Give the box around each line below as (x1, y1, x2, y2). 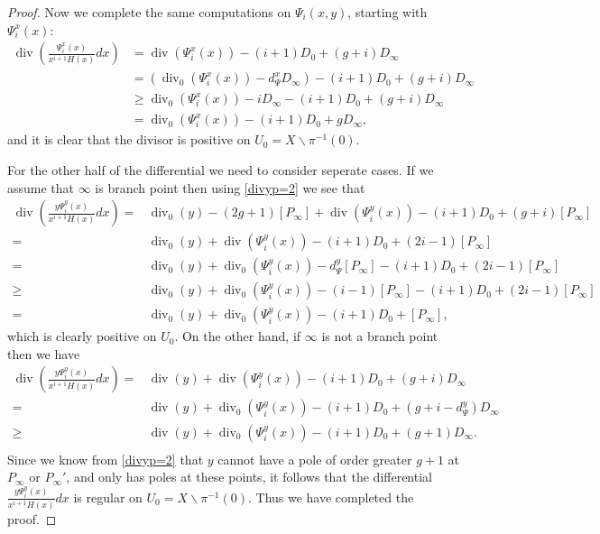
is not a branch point (321, 327, 438, 345)
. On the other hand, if (174, 327, 301, 345)
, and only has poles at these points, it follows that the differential (66, 467, 432, 486)
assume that (7, 178, 75, 197)
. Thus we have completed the (247, 487, 414, 506)
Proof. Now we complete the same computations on (7, 3, 291, 21)
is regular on (73, 487, 143, 506)
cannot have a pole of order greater (217, 449, 412, 468)
